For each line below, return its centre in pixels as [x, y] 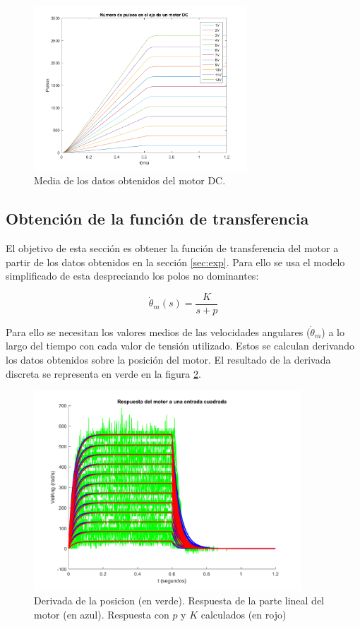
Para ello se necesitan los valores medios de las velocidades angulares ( [158, 332]
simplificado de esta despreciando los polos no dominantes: [132, 276]
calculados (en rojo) [244, 614]
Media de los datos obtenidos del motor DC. [130, 180]
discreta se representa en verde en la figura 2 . [103, 373]
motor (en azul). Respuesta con [102, 614]
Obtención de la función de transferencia [157, 219]
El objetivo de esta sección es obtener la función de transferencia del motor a [172, 247]
